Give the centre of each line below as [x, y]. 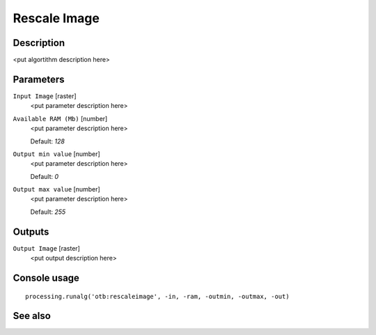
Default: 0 [45, 176]
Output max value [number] [56, 189]
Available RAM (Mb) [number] [60, 118]
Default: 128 [48, 141]
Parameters [39, 79]
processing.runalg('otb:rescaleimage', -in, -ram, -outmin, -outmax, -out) [157, 296]
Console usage [46, 278]
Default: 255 [48, 212]
